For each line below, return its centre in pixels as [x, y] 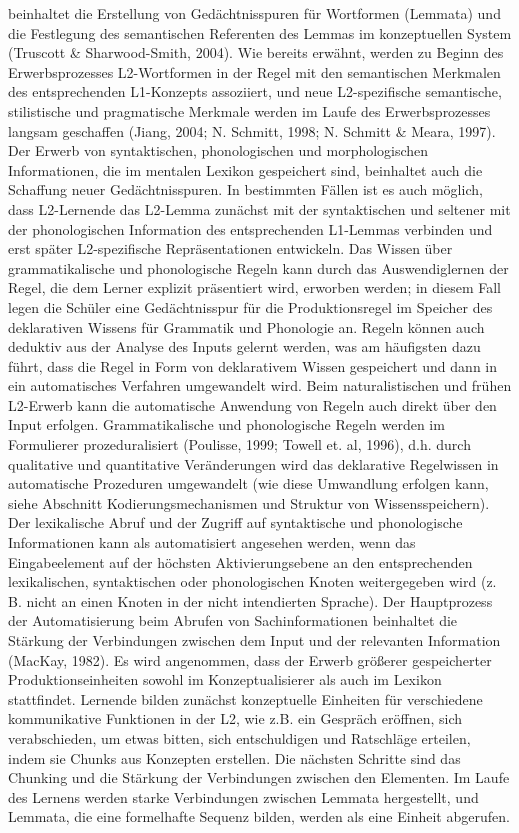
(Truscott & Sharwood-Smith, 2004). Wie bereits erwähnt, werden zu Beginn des [256, 52]
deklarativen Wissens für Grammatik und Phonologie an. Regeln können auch [246, 326]
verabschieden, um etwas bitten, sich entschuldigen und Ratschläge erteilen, [239, 737]
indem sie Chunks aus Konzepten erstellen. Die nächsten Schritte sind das [234, 757]
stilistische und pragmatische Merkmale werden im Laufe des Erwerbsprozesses [249, 110]
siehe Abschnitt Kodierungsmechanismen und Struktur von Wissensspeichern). [249, 502]
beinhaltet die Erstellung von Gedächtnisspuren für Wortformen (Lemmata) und [254, 13]
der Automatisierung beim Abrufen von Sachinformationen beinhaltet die [233, 620]
